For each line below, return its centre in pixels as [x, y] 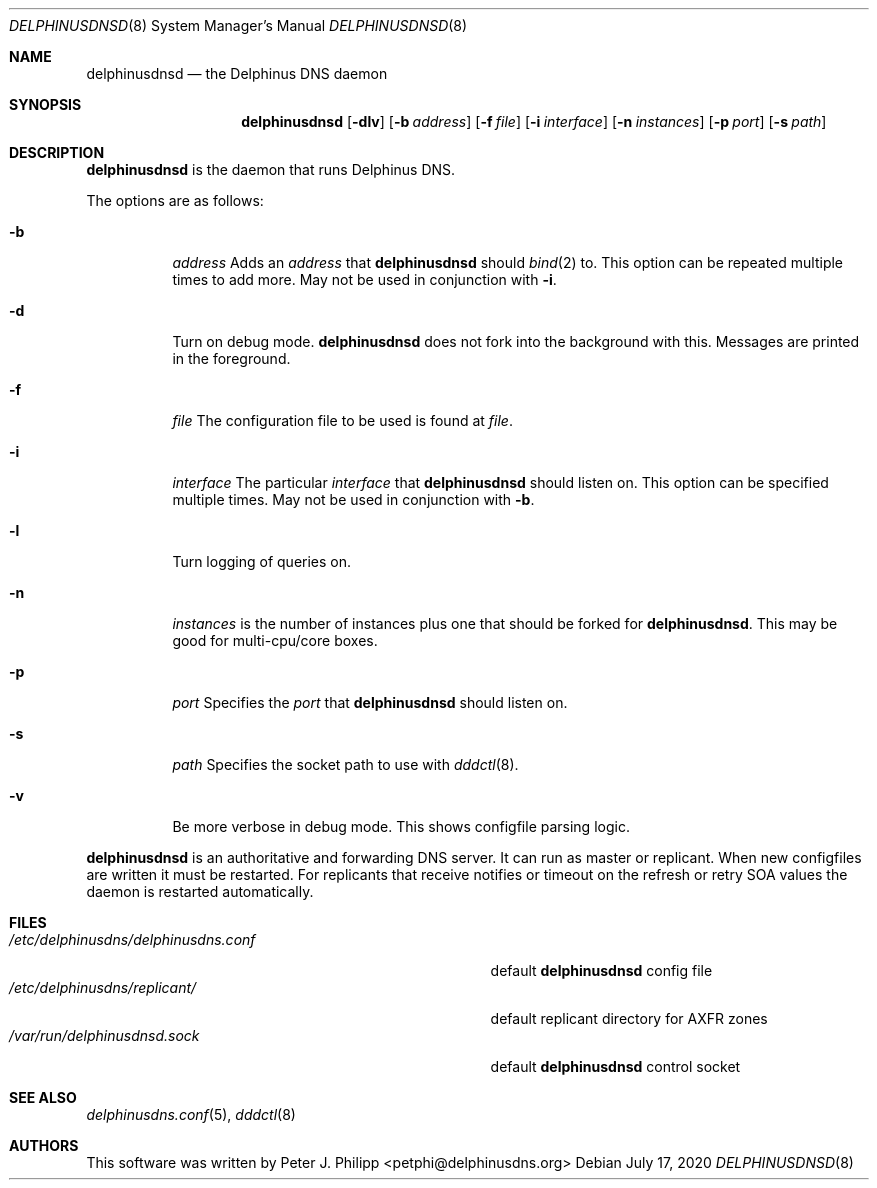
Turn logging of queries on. [262, 561]
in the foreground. [231, 358]
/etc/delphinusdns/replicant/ [103, 987]
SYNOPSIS [45, 104]
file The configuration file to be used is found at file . [342, 420]
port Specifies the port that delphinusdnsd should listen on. [370, 702]
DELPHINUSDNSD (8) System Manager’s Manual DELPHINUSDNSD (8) [238, 25]
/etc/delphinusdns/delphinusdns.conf [132, 939]
